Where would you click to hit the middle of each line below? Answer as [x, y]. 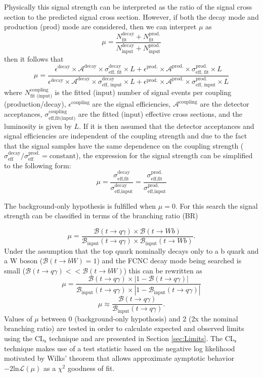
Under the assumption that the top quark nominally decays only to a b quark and [131, 250]
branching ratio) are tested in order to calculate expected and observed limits [124, 328]
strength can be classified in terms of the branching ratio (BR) [101, 216]
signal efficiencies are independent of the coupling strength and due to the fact [126, 136]
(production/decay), [35, 104]
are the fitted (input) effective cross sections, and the [160, 114]
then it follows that [34, 59]
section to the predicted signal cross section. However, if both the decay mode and [131, 16]
